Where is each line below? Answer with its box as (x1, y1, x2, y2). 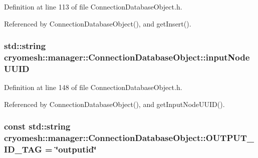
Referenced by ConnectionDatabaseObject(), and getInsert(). (4, 18, 191, 28)
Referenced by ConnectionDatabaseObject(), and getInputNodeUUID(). (4, 98, 225, 109)
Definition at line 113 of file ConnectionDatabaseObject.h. (4, 1, 182, 11)
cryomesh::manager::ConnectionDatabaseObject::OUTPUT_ (4, 131, 254, 144)
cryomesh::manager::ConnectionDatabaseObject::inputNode (4, 51, 250, 63)
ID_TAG (4, 143, 42, 155)
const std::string (4, 120, 71, 132)
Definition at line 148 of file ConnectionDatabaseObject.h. (4, 82, 182, 92)
